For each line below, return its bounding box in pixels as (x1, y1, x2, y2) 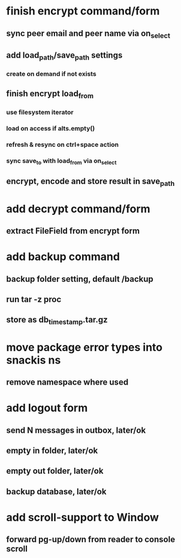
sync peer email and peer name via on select (6, 28, 171, 40)
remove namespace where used (6, 377, 129, 388)
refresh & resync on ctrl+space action (6, 140, 119, 149)
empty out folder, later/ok (6, 466, 104, 476)
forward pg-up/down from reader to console (6, 535, 176, 545)
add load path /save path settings (6, 50, 123, 62)
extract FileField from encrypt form (6, 226, 140, 236)
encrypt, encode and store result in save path (6, 176, 175, 188)
